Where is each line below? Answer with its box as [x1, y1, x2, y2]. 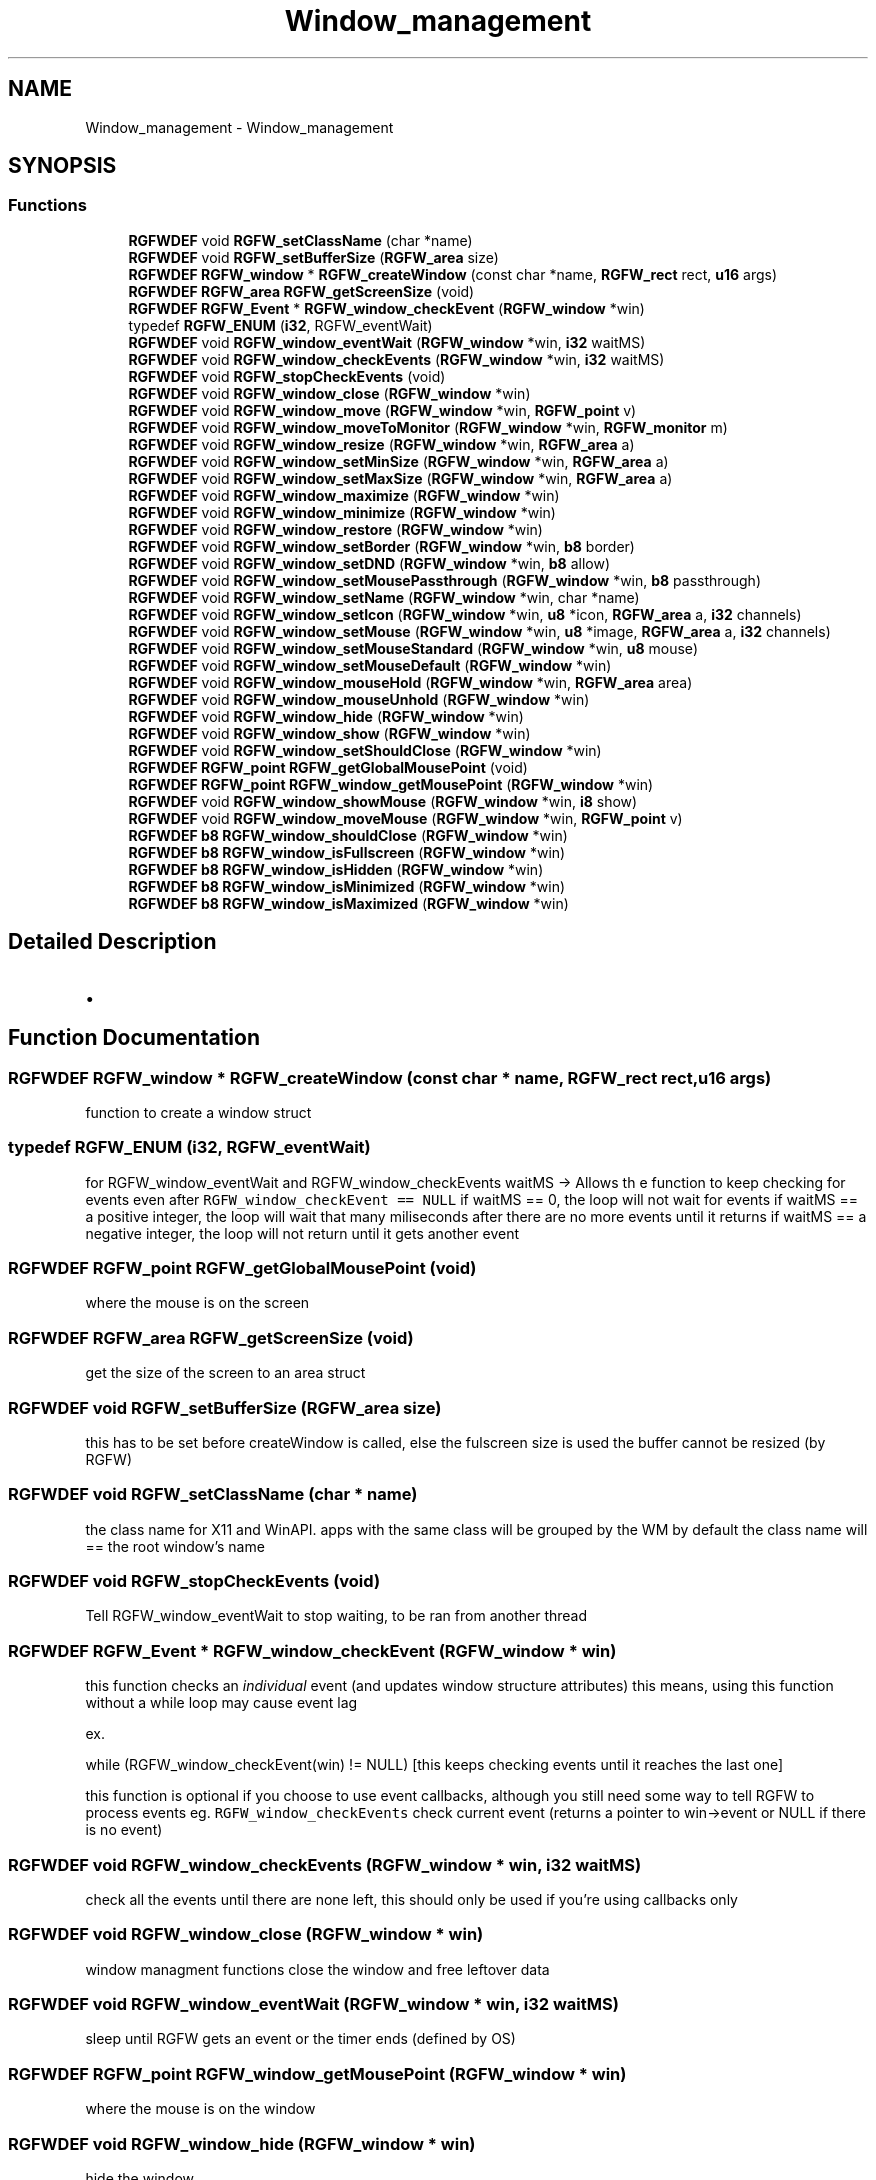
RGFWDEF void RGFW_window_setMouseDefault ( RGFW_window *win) [128, 656, 612, 674]
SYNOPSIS [8, 153, 117, 179]
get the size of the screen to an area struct [85, 1364, 366, 1382]
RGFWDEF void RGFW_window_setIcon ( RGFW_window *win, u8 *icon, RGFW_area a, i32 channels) [128, 605, 802, 623]
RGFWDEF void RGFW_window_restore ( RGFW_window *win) [128, 520, 543, 538]
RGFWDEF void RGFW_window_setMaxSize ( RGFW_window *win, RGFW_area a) [128, 469, 673, 487]
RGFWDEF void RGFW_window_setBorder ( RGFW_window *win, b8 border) [128, 537, 635, 555]
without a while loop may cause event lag [85, 1694, 358, 1712]
